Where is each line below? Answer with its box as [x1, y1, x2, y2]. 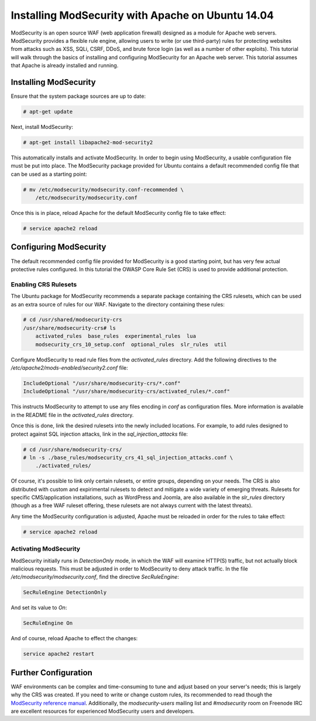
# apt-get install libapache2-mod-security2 [23, 139, 153, 146]
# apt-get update [23, 108, 73, 115]
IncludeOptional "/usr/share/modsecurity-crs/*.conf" [23, 380, 181, 387]
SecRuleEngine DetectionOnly [23, 589, 107, 596]
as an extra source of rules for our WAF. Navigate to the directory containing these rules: [11, 300, 225, 307]
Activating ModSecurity [11, 545, 81, 553]
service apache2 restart [23, 651, 95, 657]
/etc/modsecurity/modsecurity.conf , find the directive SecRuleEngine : [11, 573, 180, 580]
